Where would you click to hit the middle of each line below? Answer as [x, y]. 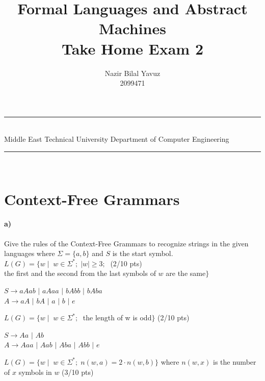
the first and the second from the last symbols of [80, 273]
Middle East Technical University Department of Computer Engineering [117, 139]
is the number [235, 361]
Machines [132, 28]
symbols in [35, 372]
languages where [30, 253]
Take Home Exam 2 [132, 48]
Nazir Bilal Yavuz [132, 73]
